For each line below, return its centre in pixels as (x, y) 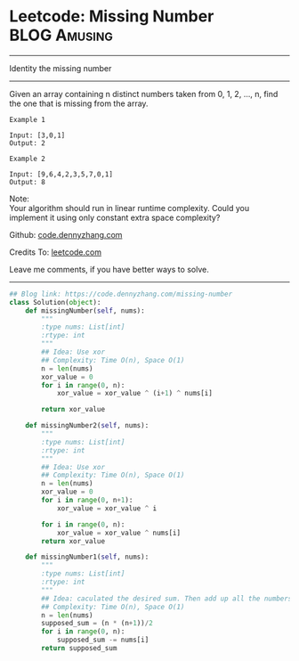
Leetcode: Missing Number (112, 16)
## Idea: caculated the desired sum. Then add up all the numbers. (169, 599)
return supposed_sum (79, 649)
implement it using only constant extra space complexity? (115, 217)
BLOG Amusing (61, 35)
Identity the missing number (61, 68)
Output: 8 (28, 182)
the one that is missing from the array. (79, 103)
